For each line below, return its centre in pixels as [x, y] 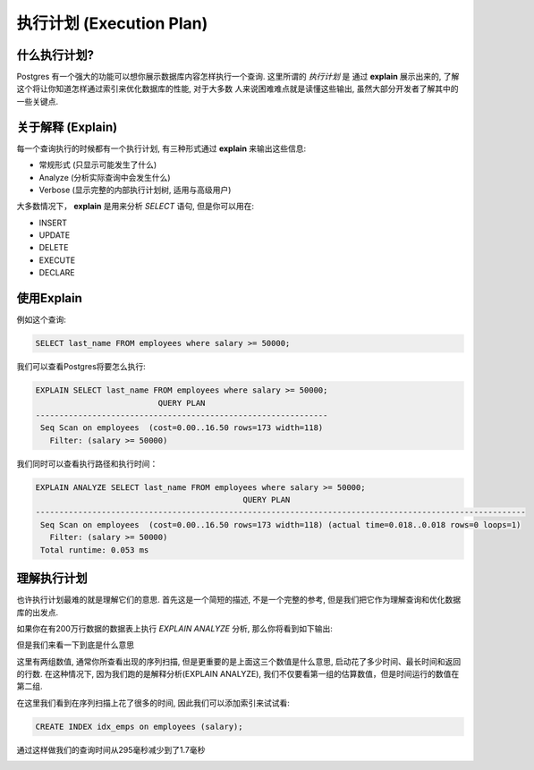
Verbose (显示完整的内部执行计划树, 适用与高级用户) [135, 190]
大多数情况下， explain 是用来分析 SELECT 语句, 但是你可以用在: [136, 207]
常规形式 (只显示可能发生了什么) [98, 165]
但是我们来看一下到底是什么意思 [75, 645]
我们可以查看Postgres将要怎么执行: [81, 367]
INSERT [53, 223]
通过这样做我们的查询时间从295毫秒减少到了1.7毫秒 [111, 749]
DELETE [54, 248]
